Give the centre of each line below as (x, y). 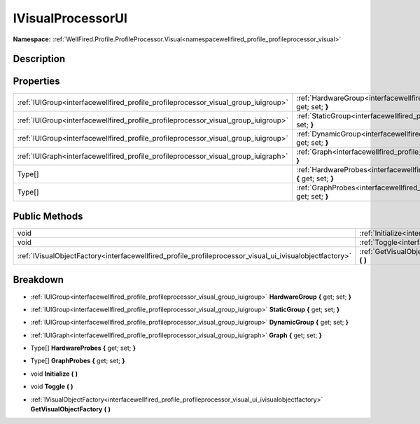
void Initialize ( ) (54, 374)
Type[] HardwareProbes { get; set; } (83, 348)
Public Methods (48, 216)
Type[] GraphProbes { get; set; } (78, 361)
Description (39, 59)
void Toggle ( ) (52, 387)
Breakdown (38, 280)
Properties (36, 82)
